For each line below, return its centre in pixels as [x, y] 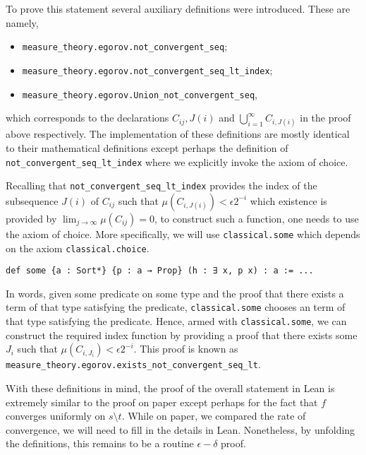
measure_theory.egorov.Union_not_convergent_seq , [140, 94]
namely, [22, 22]
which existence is [288, 200]
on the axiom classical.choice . [78, 248]
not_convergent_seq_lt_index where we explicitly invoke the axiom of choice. [177, 161]
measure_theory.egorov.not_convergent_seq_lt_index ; [147, 70]
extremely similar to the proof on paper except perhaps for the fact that [162, 402]
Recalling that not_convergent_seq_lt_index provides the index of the [161, 185]
